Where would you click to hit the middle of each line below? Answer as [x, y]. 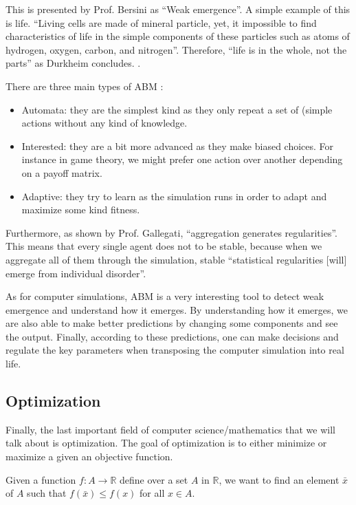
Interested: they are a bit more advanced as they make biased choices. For [178, 146]
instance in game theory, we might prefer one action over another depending [182, 159]
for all [152, 493]
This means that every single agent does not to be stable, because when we [164, 246]
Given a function [41, 479]
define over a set [154, 479]
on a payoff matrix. [62, 172]
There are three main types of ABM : [85, 86]
